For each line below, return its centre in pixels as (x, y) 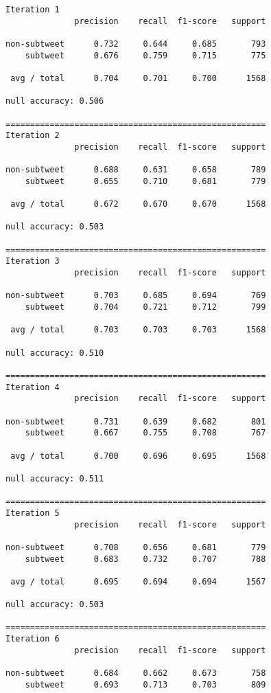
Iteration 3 (33, 261)
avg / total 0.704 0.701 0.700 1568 (138, 78)
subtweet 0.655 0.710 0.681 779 (145, 181)
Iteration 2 (33, 136)
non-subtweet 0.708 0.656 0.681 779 (136, 547)
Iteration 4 (33, 387)
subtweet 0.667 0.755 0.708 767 (145, 433)
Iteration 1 (33, 10)
